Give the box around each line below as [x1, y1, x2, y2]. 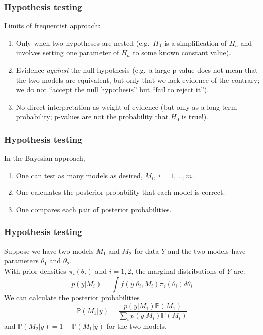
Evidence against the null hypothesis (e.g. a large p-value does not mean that [16, 64, 258, 75]
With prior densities [4, 265, 67, 276]
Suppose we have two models [4, 245, 94, 256]
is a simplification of [164, 37, 227, 48]
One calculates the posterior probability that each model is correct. [16, 187, 225, 197]
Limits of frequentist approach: [4, 20, 101, 31]
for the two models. [106, 321, 167, 331]
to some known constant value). [133, 47, 231, 58]
